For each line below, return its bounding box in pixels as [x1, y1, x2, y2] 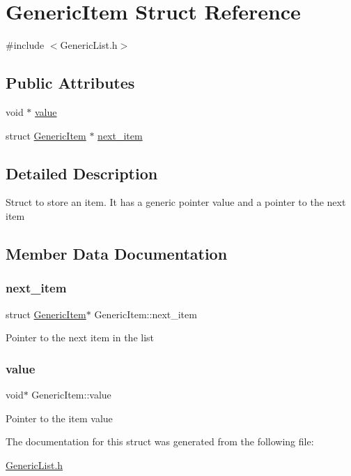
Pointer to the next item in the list [6, 330, 155, 345]
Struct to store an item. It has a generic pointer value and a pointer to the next [6, 195, 346, 209]
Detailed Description [6, 162, 158, 184]
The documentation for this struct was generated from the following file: [6, 434, 314, 449]
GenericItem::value [31, 387, 111, 401]
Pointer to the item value [6, 410, 113, 425]
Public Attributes [6, 72, 135, 94]
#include [6, 38, 45, 52]
